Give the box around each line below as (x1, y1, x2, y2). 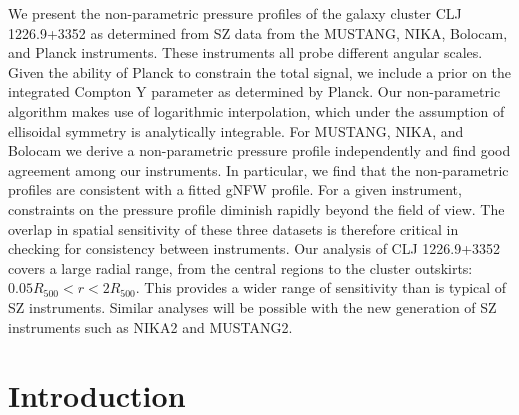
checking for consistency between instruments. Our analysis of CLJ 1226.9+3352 (8, 238, 501, 259)
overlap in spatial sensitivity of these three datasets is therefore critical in (8, 218, 459, 239)
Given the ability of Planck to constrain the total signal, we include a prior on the (8, 61, 512, 82)
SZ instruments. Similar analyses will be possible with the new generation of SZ (8, 296, 497, 317)
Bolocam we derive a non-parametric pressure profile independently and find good (8, 140, 511, 161)
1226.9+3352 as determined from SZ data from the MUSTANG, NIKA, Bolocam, (8, 22, 508, 43)
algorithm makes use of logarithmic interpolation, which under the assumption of (8, 100, 505, 121)
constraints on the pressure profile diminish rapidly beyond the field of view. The (8, 198, 505, 219)
